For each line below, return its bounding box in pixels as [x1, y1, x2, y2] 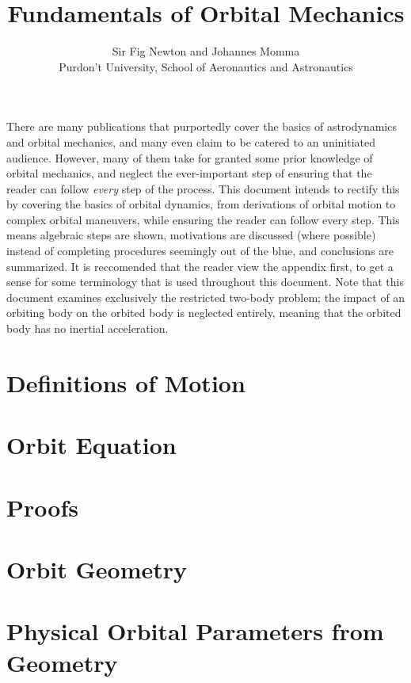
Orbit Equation [6, 429, 177, 461]
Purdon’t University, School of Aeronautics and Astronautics [59, 58, 353, 74]
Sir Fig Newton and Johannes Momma [112, 43, 300, 59]
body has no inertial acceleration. [6, 320, 169, 337]
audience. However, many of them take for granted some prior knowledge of [6, 149, 373, 166]
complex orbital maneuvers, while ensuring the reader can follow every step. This [6, 211, 400, 227]
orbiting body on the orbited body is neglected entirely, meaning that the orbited [6, 304, 401, 321]
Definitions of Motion [6, 366, 245, 399]
